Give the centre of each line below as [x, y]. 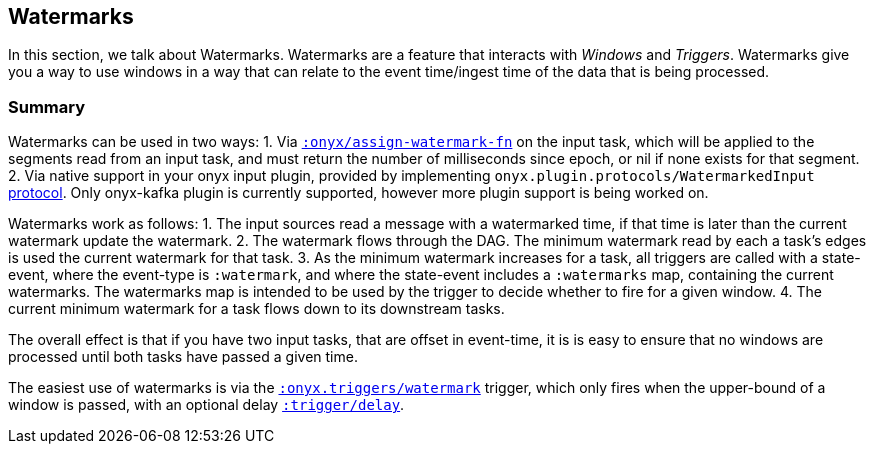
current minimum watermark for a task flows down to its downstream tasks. [256, 309]
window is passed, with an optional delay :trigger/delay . [206, 405]
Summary [47, 106]
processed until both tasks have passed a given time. [183, 357]
